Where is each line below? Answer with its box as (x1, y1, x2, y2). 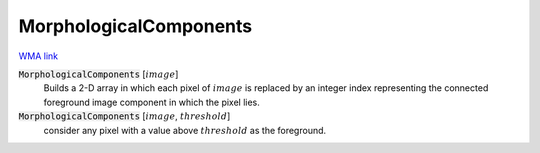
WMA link (18, 50, 59, 62)
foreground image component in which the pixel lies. (43, 96, 260, 108)
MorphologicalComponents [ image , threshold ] (18, 110, 231, 122)
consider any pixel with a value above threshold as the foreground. (43, 124, 327, 136)
